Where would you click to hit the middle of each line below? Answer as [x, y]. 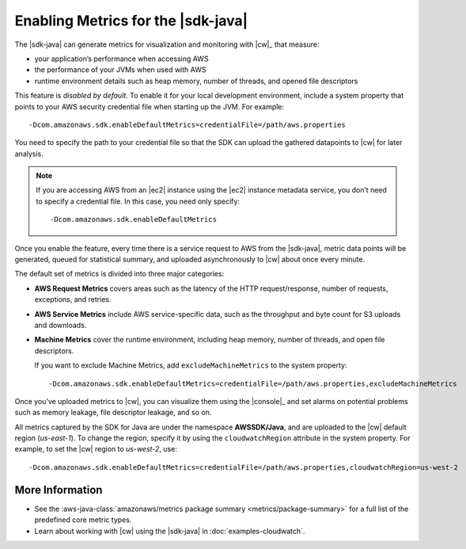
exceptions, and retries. [73, 299]
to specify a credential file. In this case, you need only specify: [138, 201]
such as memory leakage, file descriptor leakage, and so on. [113, 413]
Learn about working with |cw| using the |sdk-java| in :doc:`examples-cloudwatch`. [170, 531]
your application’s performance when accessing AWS [121, 59]
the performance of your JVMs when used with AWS [120, 70]
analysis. [29, 154]
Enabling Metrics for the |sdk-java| [131, 21]
